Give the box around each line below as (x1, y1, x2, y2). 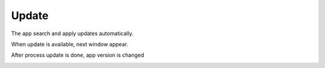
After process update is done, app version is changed (11, 51, 144, 59)
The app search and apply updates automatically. (11, 30, 134, 37)
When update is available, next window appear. (11, 41, 129, 48)
